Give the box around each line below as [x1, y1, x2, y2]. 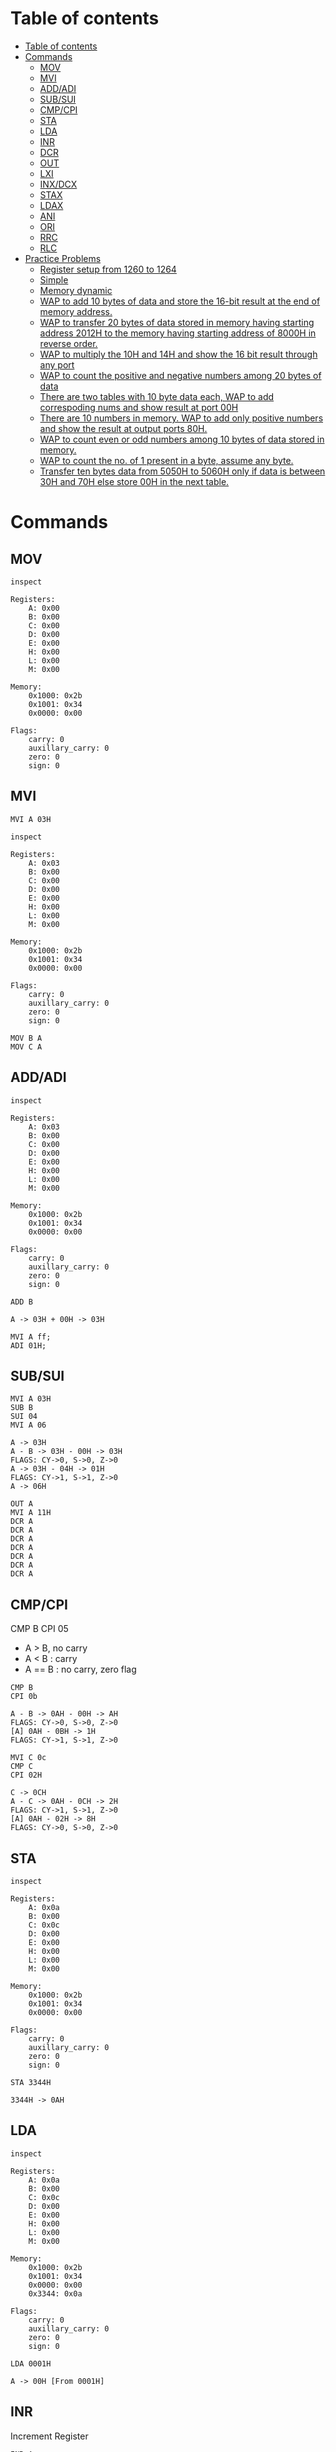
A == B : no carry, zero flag [24, 1663, 137, 1676]
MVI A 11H [10, 1508, 52, 1518]
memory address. [39, 305, 113, 317]
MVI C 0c [10, 1753, 47, 1763]
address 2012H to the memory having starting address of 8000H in [39, 327, 317, 339]
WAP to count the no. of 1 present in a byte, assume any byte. [39, 454, 294, 466]
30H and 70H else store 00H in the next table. [39, 475, 230, 487]
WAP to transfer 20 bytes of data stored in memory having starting [39, 316, 315, 328]
